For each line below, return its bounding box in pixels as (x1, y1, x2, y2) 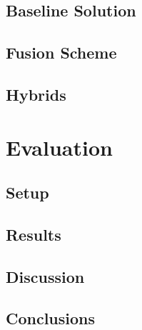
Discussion (6, 265, 85, 287)
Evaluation (6, 132, 113, 161)
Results (6, 223, 61, 245)
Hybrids (6, 83, 66, 105)
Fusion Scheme (6, 41, 117, 64)
